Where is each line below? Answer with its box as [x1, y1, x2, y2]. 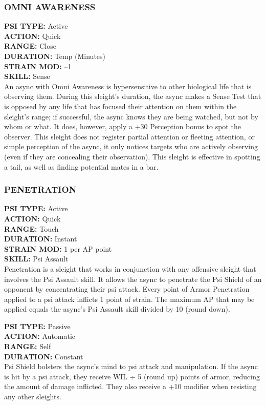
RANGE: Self [4, 341, 51, 352]
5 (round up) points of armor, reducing [138, 371, 260, 381]
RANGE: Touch [4, 223, 59, 234]
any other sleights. [4, 391, 61, 402]
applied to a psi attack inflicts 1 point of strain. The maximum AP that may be [4, 293, 255, 304]
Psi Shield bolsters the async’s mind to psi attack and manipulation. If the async [4, 361, 258, 372]
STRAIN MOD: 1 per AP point [4, 243, 112, 254]
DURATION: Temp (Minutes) [4, 51, 106, 61]
